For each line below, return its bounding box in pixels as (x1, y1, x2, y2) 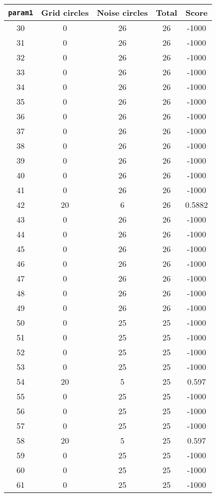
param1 (8, 8, 34, 17)
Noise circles (97, 7, 148, 18)
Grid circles (41, 7, 89, 18)
